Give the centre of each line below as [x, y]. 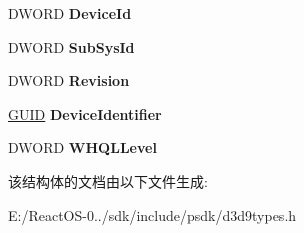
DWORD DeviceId [70, 13]
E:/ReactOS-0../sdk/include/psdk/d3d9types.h [152, 214]
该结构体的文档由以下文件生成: [108, 180]
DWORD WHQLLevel [82, 147]
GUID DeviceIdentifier [85, 113]
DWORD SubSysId [71, 46]
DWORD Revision [69, 80]
